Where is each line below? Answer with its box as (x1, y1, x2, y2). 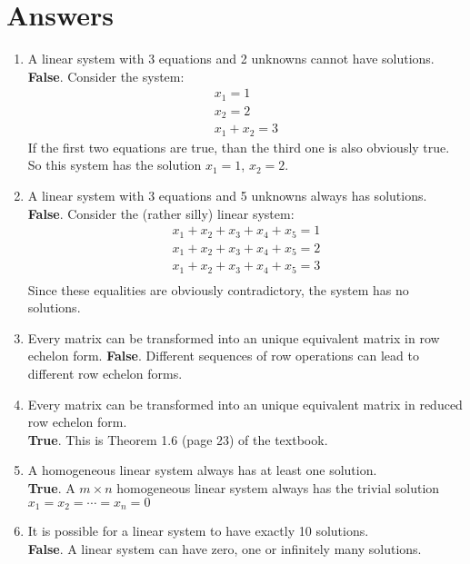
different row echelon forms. (27, 364, 183, 382)
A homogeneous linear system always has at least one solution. (27, 460, 377, 480)
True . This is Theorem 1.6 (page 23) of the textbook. (27, 430, 328, 449)
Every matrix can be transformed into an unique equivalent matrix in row (27, 328, 440, 347)
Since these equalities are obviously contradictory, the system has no (27, 280, 409, 299)
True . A (27, 478, 75, 497)
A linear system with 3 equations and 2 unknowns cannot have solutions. (27, 49, 435, 68)
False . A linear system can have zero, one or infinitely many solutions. (27, 539, 422, 558)
